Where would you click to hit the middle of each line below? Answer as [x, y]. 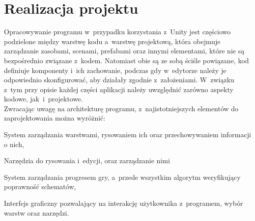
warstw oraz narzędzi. [37, 212]
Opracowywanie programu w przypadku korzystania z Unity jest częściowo [117, 32]
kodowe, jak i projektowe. [43, 99]
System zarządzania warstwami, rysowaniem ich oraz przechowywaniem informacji [127, 135]
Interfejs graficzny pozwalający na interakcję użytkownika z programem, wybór [124, 203]
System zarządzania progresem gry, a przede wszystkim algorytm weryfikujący [122, 177]
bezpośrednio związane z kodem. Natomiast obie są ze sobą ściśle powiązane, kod [127, 60]
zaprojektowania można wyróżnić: [55, 118]
